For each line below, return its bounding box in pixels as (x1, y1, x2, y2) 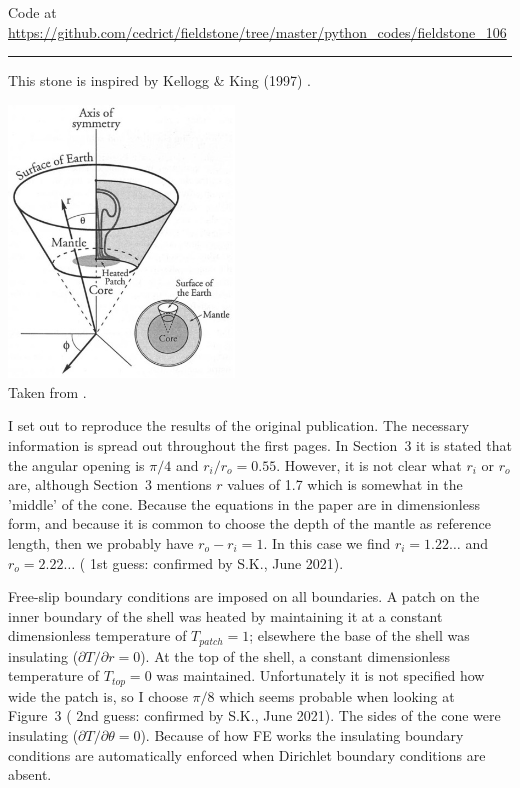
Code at (8, 2, 57, 22)
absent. (8, 764, 52, 785)
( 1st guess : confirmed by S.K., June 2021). (79, 552, 344, 573)
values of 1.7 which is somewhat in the (227, 474, 463, 495)
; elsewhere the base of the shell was (249, 625, 470, 646)
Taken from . (8, 381, 87, 402)
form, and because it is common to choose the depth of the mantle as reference (8, 513, 491, 534)
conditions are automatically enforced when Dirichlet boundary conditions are (8, 744, 486, 765)
